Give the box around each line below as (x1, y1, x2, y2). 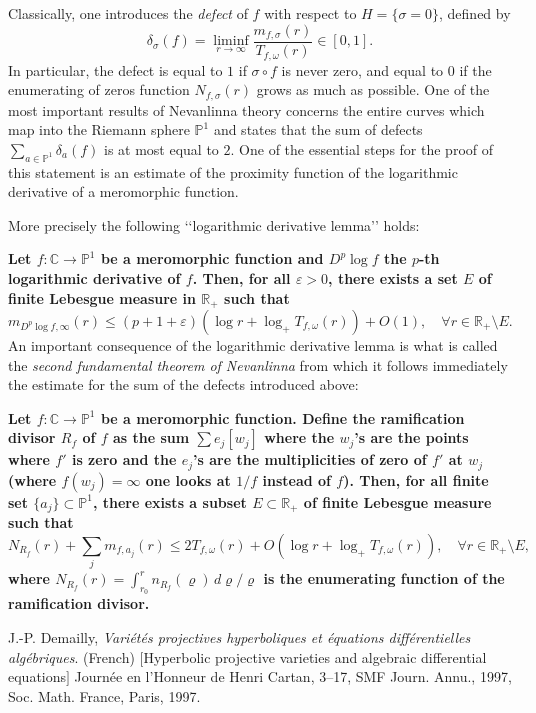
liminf (213, 34, 249, 49)
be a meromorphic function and (100, 248, 324, 269)
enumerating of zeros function (8, 79, 190, 100)
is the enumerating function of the (263, 568, 505, 589)
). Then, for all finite (343, 469, 489, 490)
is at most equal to (104, 138, 219, 159)
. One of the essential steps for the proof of (230, 138, 494, 159)
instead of (262, 469, 331, 490)
